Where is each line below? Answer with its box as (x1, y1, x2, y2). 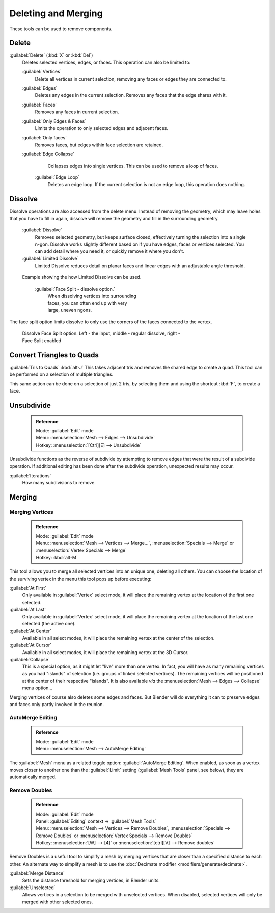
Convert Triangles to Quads (9, 351, 99, 359)
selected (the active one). (22, 620, 76, 627)
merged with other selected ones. (22, 899, 93, 905)
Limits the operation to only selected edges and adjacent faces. (35, 125, 168, 131)
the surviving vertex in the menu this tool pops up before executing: (9, 576, 152, 582)
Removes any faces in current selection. (35, 109, 119, 115)
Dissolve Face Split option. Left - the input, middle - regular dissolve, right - (22, 330, 180, 336)
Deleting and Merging (9, 8, 103, 19)
